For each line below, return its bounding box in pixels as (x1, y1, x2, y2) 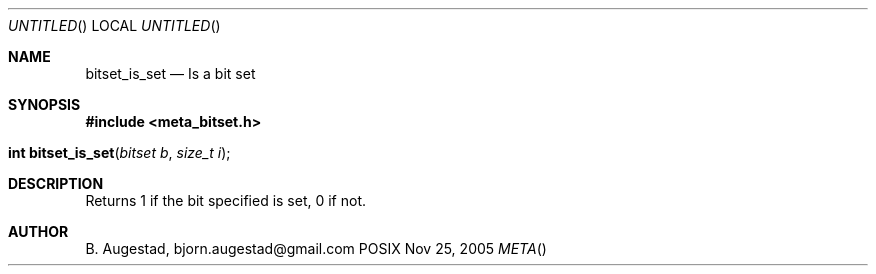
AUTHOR (8, 223, 69, 240)
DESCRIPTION (8, 175, 104, 192)
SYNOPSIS (8, 96, 81, 113)
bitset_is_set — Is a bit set (85, 65, 256, 82)
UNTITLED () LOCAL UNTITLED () (8, 17, 221, 34)
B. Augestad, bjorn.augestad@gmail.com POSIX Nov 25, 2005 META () (85, 240, 547, 257)
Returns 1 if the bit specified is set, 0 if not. (85, 192, 367, 209)
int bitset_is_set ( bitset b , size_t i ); (8, 144, 231, 161)
